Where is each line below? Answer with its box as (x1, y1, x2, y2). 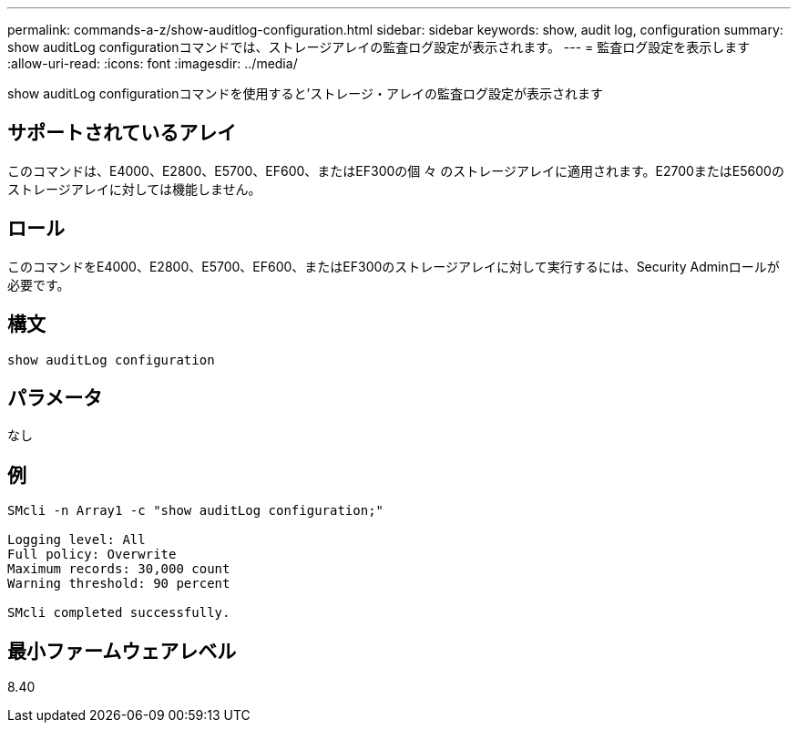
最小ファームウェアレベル (7, 639, 237, 663)
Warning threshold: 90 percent (7, 576, 230, 591)
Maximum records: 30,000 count (7, 561, 230, 577)
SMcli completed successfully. (7, 605, 230, 621)
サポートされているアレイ (7, 121, 237, 145)
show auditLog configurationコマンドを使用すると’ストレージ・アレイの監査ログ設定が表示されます (7, 86, 603, 101)
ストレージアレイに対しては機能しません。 (7, 180, 261, 197)
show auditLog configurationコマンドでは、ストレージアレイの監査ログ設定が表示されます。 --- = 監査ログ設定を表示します (7, 39, 751, 55)
